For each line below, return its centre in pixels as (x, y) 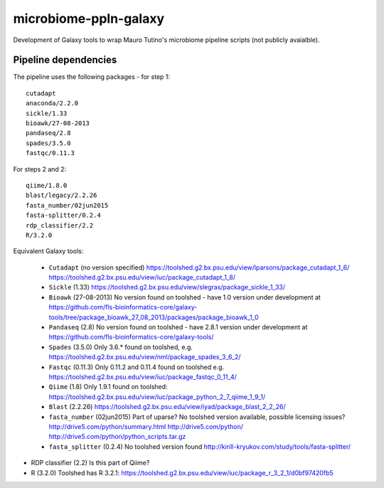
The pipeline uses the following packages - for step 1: (92, 77)
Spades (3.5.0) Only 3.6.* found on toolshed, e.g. (121, 347)
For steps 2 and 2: (40, 169)
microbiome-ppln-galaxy (89, 18)
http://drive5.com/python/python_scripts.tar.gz (117, 437)
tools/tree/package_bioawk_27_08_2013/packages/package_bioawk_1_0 (154, 317)
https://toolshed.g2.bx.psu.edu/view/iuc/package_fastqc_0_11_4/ (143, 377)
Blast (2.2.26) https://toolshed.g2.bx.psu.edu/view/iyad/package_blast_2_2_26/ (167, 407)
